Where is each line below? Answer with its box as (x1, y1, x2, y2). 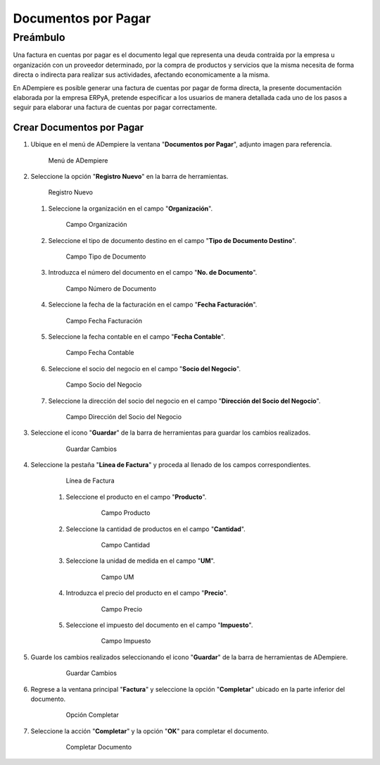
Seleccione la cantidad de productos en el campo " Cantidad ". (65, 525, 246, 533)
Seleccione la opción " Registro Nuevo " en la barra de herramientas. (30, 173, 229, 181)
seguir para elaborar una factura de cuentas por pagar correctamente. (13, 103, 217, 112)
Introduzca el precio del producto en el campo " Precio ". (65, 589, 228, 597)
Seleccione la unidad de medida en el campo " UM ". (65, 556, 215, 565)
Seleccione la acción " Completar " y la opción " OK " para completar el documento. (30, 726, 269, 735)
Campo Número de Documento (65, 284, 156, 292)
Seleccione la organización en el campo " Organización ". (48, 204, 213, 213)
